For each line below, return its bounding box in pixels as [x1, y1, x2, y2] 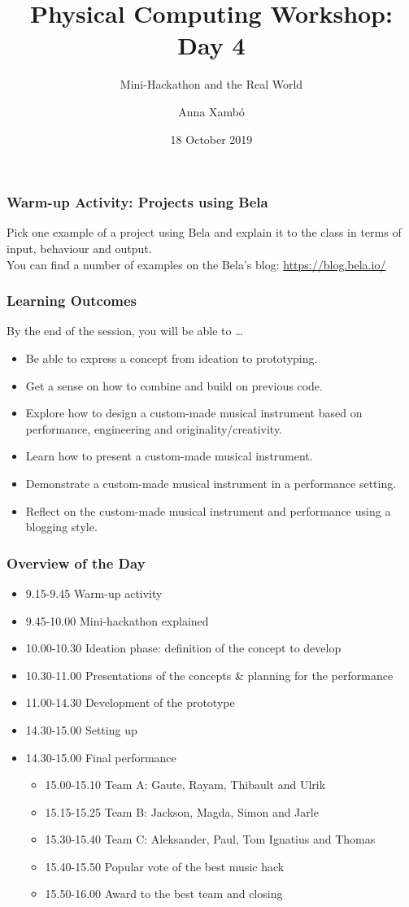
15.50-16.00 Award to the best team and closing [45, 885, 283, 902]
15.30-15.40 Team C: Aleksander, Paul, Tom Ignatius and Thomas [45, 831, 376, 848]
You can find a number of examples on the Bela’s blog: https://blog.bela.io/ [7, 255, 386, 273]
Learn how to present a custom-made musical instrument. [25, 447, 313, 464]
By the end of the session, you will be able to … [7, 322, 243, 339]
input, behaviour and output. [7, 239, 152, 256]
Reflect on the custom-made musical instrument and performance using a [25, 502, 391, 519]
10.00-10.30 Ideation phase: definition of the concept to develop [25, 639, 342, 656]
